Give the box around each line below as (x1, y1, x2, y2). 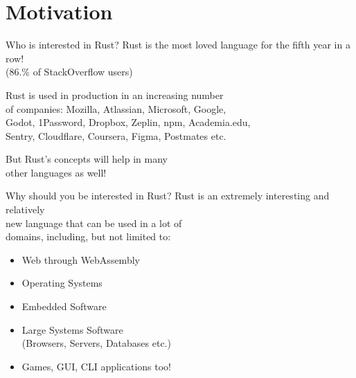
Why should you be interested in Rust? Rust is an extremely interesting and (6, 188, 330, 203)
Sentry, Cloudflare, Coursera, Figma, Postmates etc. (6, 128, 226, 143)
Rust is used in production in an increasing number (6, 87, 224, 102)
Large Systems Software (21, 322, 123, 336)
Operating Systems (21, 276, 103, 290)
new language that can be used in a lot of (6, 215, 182, 230)
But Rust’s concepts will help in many (6, 152, 168, 166)
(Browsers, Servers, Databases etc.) (21, 336, 171, 350)
